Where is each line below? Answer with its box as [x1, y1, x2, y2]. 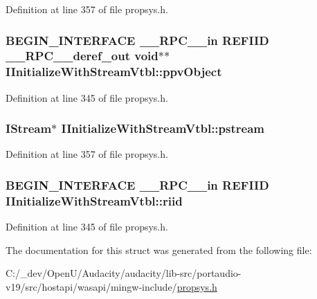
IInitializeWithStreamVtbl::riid [6, 192, 183, 209]
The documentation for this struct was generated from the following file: [6, 242, 312, 257]
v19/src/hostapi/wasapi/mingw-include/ [6, 279, 177, 293]
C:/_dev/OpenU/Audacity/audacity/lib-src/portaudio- [6, 266, 242, 280]
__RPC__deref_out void [6, 47, 158, 64]
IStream [6, 120, 52, 137]
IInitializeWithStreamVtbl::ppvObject [6, 63, 222, 80]
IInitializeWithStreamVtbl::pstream [61, 120, 264, 137]
